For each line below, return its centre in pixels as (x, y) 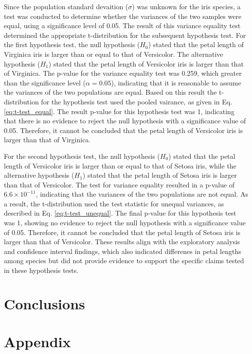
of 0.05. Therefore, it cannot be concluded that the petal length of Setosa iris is (122, 232)
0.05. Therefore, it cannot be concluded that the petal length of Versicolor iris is (124, 130)
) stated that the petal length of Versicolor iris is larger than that (146, 63)
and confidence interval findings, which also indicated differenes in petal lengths (123, 251)
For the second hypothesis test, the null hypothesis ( (82, 156)
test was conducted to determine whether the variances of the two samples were (123, 16)
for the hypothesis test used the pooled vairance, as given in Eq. (137, 101)
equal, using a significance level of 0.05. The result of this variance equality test (122, 25)
